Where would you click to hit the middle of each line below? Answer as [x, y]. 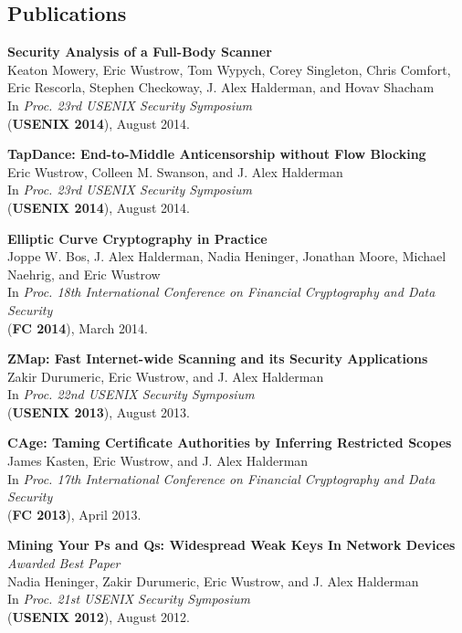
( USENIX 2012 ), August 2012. [99, 616]
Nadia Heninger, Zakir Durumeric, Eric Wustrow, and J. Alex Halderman [213, 580]
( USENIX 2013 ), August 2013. [99, 411]
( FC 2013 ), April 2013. [74, 514]
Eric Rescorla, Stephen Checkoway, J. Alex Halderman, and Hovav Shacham [221, 87]
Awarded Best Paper [64, 563]
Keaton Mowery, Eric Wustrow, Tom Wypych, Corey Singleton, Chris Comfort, [229, 69]
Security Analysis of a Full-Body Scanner [140, 52]
